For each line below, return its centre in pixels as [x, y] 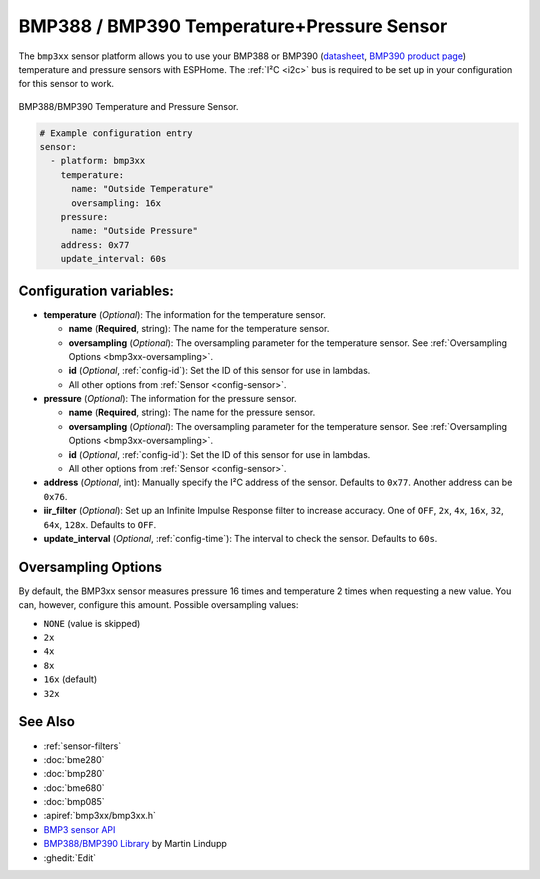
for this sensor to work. [66, 84]
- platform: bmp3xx [98, 161]
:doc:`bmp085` [74, 802]
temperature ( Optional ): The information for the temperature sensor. [185, 314]
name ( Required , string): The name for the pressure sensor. [192, 412]
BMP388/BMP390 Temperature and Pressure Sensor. [128, 106]
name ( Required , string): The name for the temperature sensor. [199, 329]
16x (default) [70, 679]
